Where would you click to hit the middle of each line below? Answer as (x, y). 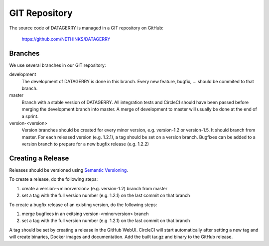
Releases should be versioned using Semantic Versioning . (68, 170)
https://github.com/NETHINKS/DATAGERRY (66, 39)
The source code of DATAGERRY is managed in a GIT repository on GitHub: (86, 28)
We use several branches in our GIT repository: (58, 65)
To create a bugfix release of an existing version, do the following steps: (83, 205)
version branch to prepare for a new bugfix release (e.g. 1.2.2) (85, 144)
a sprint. (30, 116)
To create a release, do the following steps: (54, 179)
